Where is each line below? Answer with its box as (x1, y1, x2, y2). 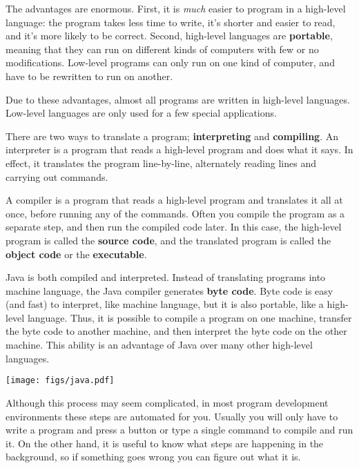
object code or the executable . (6, 246, 147, 261)
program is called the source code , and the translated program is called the (6, 233, 331, 247)
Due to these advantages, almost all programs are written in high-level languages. (6, 92, 350, 106)
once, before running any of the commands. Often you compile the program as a (6, 206, 345, 220)
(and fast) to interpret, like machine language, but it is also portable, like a (6, 297, 324, 311)
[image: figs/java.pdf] (6, 376, 115, 386)
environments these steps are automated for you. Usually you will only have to (6, 409, 338, 423)
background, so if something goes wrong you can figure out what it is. (6, 449, 301, 464)
